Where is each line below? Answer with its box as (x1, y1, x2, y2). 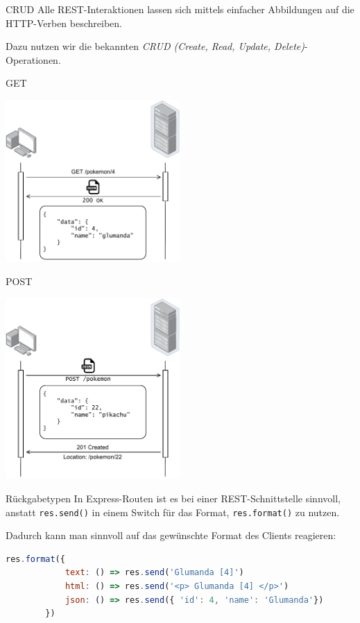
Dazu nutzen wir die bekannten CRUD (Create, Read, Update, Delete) (6, 39, 305, 53)
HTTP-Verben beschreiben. (6, 15, 122, 30)
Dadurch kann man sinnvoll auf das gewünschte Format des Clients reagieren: (6, 528, 336, 543)
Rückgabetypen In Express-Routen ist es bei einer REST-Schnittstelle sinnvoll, (6, 491, 341, 506)
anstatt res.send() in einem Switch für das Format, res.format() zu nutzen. (6, 504, 340, 519)
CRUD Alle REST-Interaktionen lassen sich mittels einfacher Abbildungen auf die (6, 2, 354, 16)
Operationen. (6, 52, 61, 67)
